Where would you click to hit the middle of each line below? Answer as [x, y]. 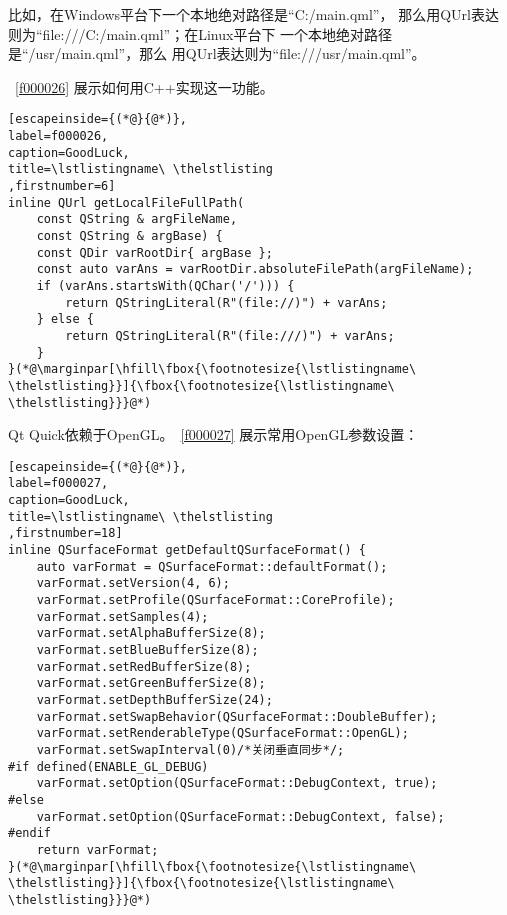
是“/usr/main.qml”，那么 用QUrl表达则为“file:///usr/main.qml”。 [217, 53]
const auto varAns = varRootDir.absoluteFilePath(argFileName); [255, 269]
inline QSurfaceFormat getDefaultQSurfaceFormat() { [187, 550]
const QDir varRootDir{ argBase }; [154, 252]
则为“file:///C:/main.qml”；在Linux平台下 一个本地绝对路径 [200, 33]
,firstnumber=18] [65, 533]
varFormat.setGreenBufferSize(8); [151, 683]
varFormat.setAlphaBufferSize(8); [151, 633]
